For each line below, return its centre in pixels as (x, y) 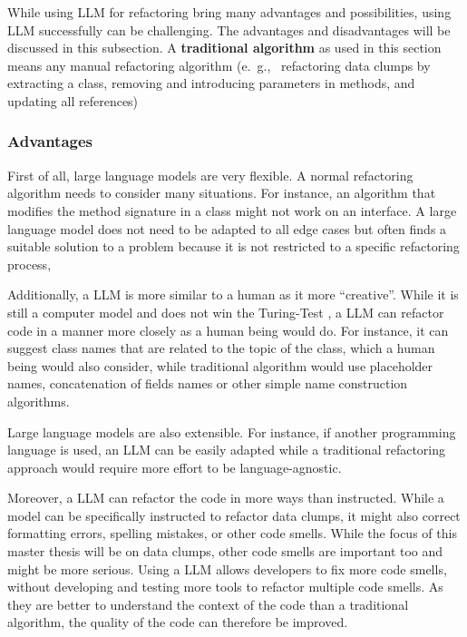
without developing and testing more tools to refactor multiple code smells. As (225, 587)
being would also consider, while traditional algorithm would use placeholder (220, 365)
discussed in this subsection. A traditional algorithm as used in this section (224, 48)
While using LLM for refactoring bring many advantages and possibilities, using (229, 12)
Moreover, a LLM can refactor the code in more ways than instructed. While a (226, 498)
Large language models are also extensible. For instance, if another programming (232, 431)
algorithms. (39, 401)
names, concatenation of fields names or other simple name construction (208, 383)
